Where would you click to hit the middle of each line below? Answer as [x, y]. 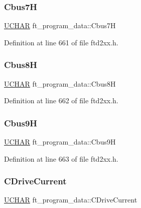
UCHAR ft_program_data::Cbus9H [60, 142]
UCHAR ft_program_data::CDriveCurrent [71, 200]
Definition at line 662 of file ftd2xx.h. [61, 100]
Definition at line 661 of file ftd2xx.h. [61, 42]
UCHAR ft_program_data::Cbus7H [60, 25]
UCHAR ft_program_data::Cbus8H [60, 83]
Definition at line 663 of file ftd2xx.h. [61, 158]
